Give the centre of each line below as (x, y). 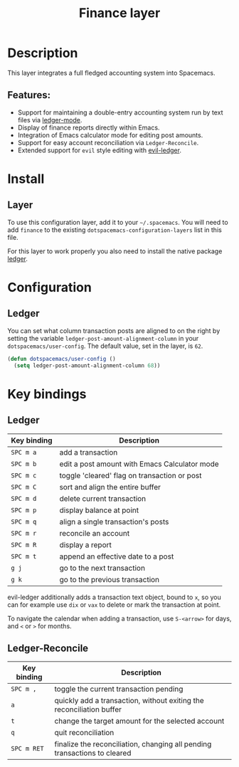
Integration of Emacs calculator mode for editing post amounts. (110, 135)
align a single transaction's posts (114, 522)
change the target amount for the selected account (139, 721)
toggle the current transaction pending (119, 689)
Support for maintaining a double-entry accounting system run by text (120, 112)
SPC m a (24, 452)
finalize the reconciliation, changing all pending (133, 744)
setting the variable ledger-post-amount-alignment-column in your (103, 338)
